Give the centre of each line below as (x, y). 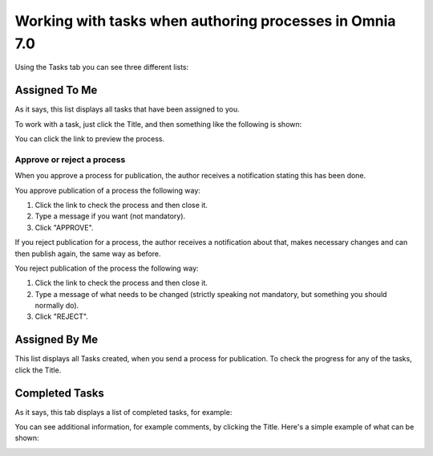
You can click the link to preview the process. (90, 139)
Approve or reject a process (70, 159)
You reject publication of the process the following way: (107, 268)
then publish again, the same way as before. (88, 254)
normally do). (57, 306)
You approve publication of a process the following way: (107, 190)
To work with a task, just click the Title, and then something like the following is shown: (158, 124)
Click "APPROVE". (64, 227)
